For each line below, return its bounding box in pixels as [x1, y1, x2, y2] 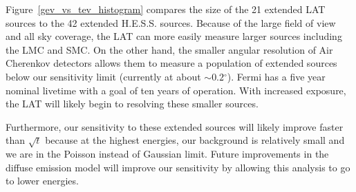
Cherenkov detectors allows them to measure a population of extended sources [6, 56, 337, 70]
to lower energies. [6, 173, 79, 188]
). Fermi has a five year [227, 69, 326, 83]
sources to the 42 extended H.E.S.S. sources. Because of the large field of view [6, 15, 336, 30]
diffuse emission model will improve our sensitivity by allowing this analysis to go [6, 160, 350, 174]
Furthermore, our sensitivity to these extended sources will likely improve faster [6, 119, 344, 134]
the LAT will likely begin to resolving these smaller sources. [6, 96, 259, 111]
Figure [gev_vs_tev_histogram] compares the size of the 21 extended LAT [6, 2, 326, 16]
